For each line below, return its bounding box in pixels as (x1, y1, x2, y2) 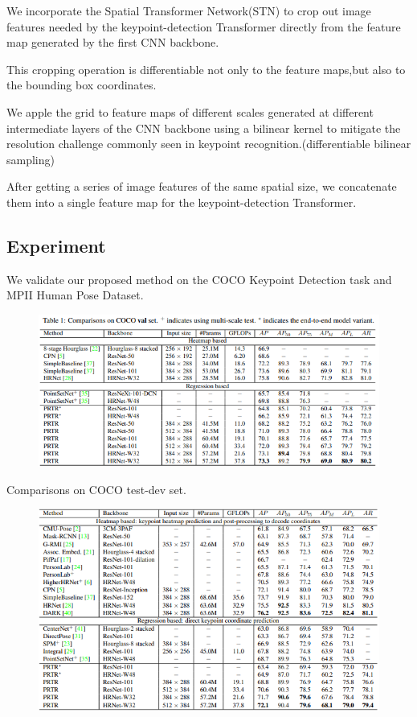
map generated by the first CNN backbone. (6, 34, 219, 51)
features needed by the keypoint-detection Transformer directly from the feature (6, 18, 401, 35)
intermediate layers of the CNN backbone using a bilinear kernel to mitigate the (6, 119, 401, 136)
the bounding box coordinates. (6, 76, 157, 93)
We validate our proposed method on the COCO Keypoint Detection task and (6, 270, 392, 287)
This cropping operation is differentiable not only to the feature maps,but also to (6, 60, 406, 77)
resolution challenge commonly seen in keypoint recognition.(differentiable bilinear (6, 135, 411, 152)
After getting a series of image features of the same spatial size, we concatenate (6, 178, 397, 195)
